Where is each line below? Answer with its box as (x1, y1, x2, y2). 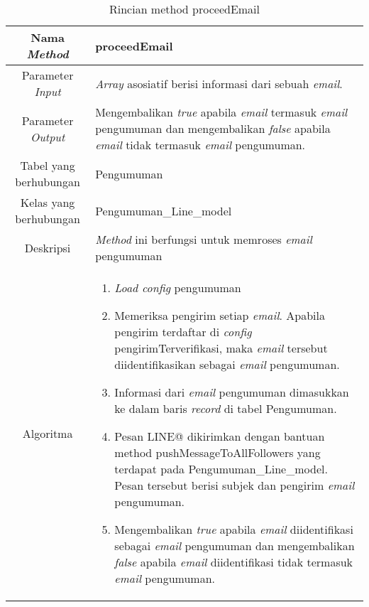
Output (30, 128, 65, 145)
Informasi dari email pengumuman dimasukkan (114, 384, 349, 400)
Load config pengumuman (114, 279, 241, 296)
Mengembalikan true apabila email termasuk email (95, 104, 348, 120)
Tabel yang (20, 157, 75, 173)
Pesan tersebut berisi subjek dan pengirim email (114, 477, 355, 493)
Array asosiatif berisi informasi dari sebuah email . (95, 75, 343, 92)
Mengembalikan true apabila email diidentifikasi (114, 521, 353, 537)
